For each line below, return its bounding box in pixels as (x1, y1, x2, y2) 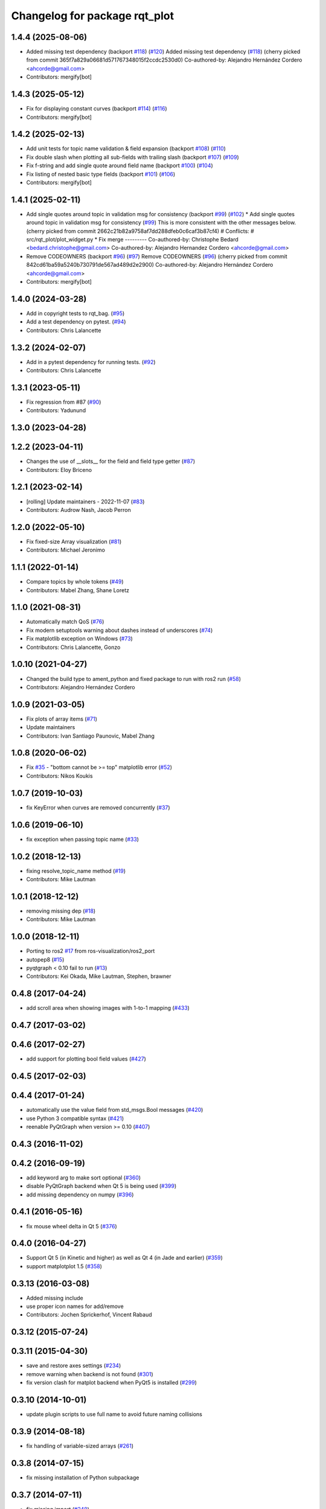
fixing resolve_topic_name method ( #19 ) (26, 867, 126, 875)
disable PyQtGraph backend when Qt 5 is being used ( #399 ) (26, 1182, 177, 1190)
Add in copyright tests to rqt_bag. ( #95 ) (26, 310, 125, 317)
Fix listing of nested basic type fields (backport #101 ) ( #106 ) (26, 170, 176, 177)
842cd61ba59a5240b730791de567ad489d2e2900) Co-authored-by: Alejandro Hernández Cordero (26, 261, 273, 269)
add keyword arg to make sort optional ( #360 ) (26, 1174, 141, 1181)
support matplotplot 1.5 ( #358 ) (26, 1262, 103, 1270)
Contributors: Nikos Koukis (26, 772, 93, 779)
